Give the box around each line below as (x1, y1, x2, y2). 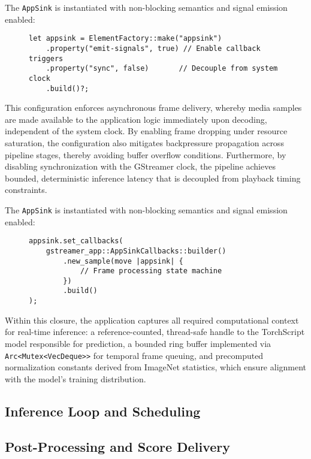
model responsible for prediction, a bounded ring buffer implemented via (5, 337, 271, 349)
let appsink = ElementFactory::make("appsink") (29, 34, 222, 43)
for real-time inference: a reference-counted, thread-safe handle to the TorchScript (5, 325, 305, 338)
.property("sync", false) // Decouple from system (46, 64, 278, 73)
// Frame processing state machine (80, 267, 222, 276)
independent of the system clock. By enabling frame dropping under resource (5, 125, 288, 137)
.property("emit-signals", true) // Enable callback (46, 44, 261, 53)
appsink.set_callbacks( (29, 237, 123, 246)
